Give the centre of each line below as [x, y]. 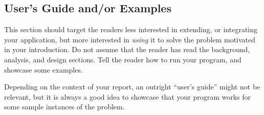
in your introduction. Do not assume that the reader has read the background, [127, 49]
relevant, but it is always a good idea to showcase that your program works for [128, 96]
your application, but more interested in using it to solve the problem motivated [130, 39]
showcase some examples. [43, 69]
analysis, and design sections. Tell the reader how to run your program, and [123, 59]
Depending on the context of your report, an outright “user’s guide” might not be [132, 87]
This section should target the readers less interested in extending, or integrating [131, 29]
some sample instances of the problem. [64, 107]
